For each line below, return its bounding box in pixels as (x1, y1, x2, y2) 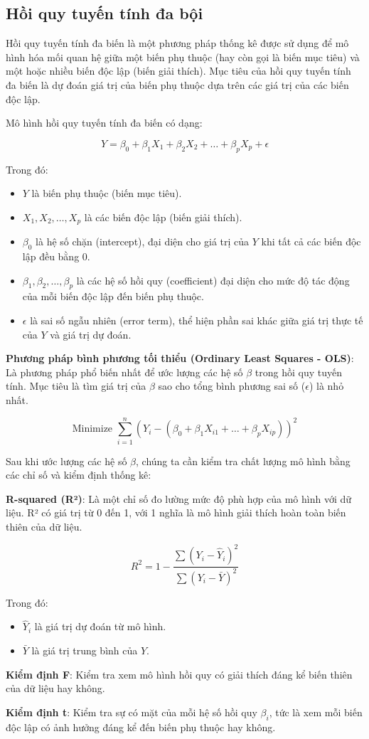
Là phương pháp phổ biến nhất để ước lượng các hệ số (6, 364, 243, 379)
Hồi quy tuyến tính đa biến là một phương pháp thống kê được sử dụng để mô (6, 36, 349, 50)
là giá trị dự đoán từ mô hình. (34, 619, 166, 634)
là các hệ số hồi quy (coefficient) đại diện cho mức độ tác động (76, 272, 350, 287)
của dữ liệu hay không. (6, 681, 105, 696)
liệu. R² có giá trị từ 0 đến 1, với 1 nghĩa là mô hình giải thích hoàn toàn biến (6, 505, 346, 520)
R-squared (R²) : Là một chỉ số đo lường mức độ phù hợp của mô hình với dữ (6, 491, 352, 506)
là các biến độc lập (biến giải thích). (84, 209, 242, 224)
